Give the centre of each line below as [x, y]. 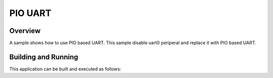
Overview [25, 31]
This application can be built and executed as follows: [65, 69]
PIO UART [30, 13]
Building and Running [44, 57]
